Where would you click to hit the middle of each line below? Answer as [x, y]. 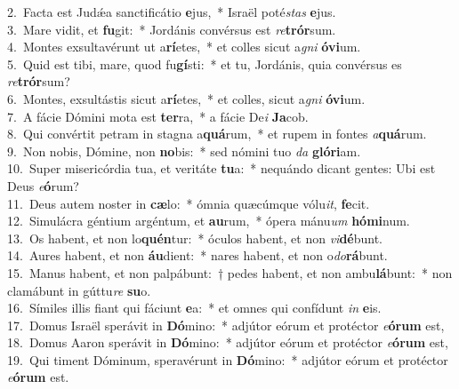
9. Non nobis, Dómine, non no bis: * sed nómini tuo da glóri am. [184, 151]
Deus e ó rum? [43, 185]
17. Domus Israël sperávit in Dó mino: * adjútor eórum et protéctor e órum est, [226, 325]
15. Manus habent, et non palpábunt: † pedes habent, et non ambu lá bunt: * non [230, 272]
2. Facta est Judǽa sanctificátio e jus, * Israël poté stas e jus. [172, 12]
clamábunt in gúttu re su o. [79, 290]
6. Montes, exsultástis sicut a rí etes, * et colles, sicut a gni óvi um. [186, 98]
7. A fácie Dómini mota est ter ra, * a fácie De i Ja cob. [158, 116]
